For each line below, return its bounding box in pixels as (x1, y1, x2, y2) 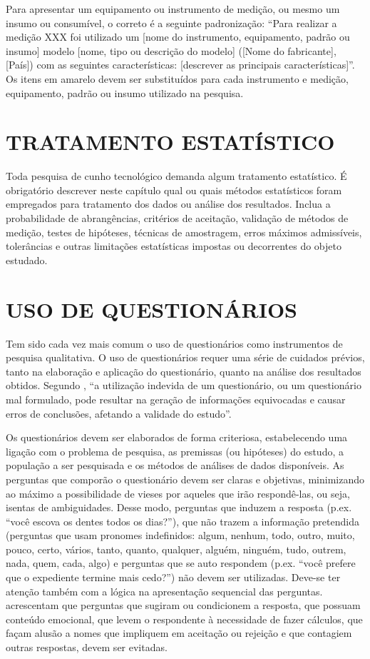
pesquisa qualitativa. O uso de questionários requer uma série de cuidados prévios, (6, 350, 365, 365)
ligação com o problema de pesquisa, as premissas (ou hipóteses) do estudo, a (6, 443, 344, 458)
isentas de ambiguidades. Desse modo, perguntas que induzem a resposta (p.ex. (6, 500, 352, 515)
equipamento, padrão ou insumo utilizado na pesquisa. (6, 85, 244, 100)
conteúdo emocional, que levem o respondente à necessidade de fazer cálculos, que (6, 611, 363, 626)
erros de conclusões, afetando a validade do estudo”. (6, 406, 232, 421)
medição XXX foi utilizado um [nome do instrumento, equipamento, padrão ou (6, 29, 350, 44)
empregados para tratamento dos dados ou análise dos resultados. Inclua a (6, 196, 331, 211)
